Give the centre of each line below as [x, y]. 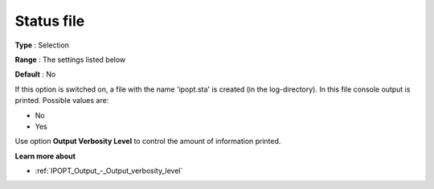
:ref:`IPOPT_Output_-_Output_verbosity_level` [109, 171]
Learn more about [45, 156]
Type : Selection [42, 45]
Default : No [35, 74]
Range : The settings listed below [70, 60]
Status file [50, 21]
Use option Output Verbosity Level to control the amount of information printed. [148, 142]
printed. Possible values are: [62, 101]
